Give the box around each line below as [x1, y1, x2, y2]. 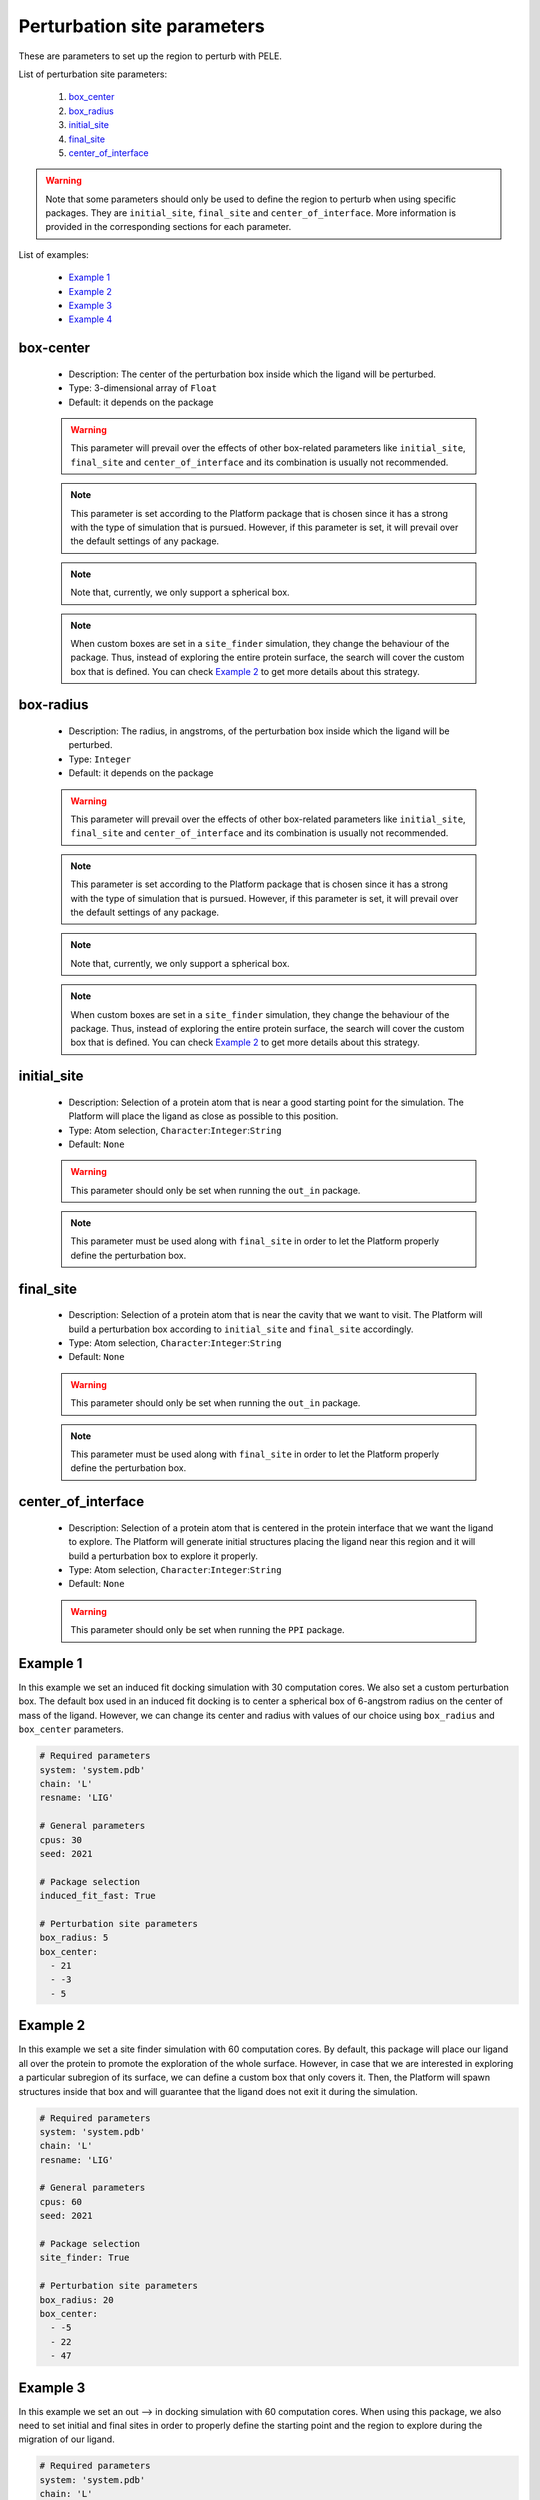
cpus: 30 [39, 1834, 83, 1845]
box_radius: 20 [39, 2294, 114, 2305]
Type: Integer [68, 753, 132, 765]
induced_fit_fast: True [39, 1890, 157, 1902]
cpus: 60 [39, 2196, 83, 2207]
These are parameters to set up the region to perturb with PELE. [18, 50, 282, 62]
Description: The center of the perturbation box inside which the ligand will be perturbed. [68, 368, 437, 380]
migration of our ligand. [18, 2433, 115, 2445]
